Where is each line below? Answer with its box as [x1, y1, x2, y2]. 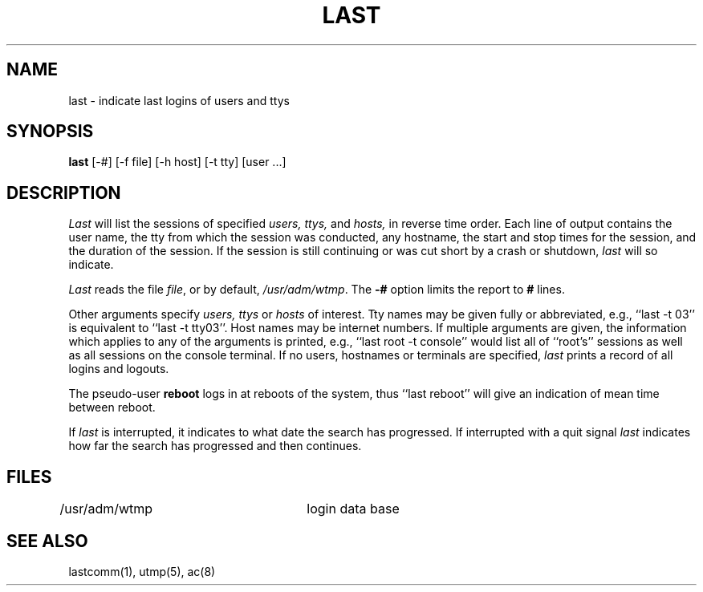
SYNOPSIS [6, 121, 94, 142]
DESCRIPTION [6, 182, 121, 203]
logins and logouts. [68, 362, 169, 376]
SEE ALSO [6, 530, 88, 551]
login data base [307, 501, 400, 517]
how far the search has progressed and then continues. [68, 439, 362, 453]
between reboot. [68, 400, 156, 415]
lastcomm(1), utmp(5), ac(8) [68, 564, 216, 578]
